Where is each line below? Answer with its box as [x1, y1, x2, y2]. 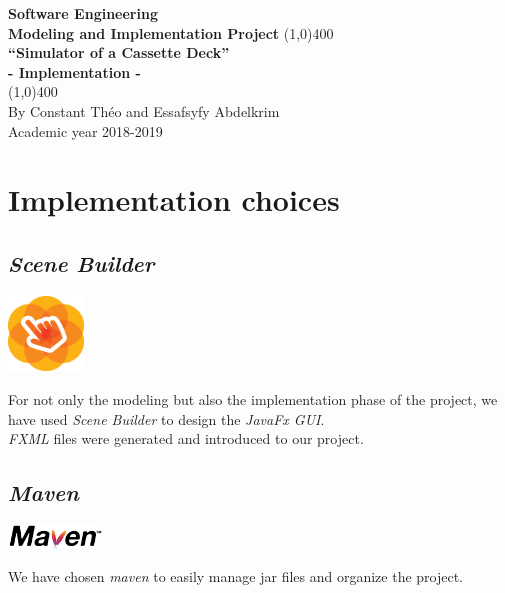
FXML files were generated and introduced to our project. [8, 428, 364, 449]
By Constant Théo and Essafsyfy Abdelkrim [8, 100, 280, 121]
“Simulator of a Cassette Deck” [8, 42, 230, 63]
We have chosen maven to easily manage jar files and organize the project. [8, 566, 464, 587]
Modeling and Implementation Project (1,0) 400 [8, 22, 334, 43]
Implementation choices [8, 179, 340, 220]
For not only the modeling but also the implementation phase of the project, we [8, 388, 498, 409]
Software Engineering [8, 3, 158, 23]
